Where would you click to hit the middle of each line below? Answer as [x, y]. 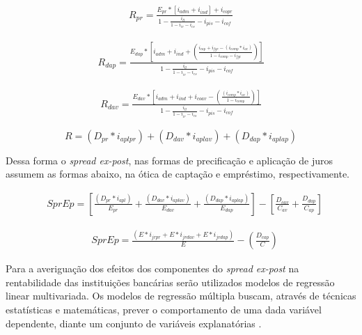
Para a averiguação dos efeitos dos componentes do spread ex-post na [152, 268]
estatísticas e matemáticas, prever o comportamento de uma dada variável [164, 310]
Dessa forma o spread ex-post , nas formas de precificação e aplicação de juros [169, 160]
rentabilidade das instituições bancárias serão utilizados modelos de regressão [170, 282]
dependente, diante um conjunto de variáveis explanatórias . [134, 323]
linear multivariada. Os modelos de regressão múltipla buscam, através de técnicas [181, 296]
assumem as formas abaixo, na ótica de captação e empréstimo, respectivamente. [178, 174]
